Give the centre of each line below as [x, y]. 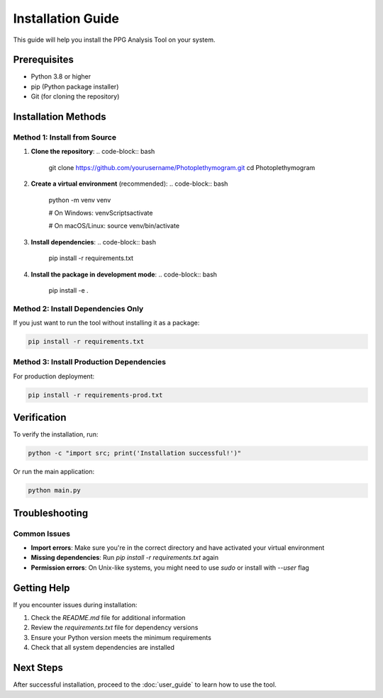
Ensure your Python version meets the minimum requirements [121, 637]
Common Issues [42, 534]
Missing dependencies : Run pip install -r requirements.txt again [125, 558]
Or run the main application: [54, 472]
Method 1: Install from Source [65, 137]
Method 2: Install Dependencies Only [78, 308]
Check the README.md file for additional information [108, 618]
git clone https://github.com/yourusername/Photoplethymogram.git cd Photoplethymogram [182, 167]
